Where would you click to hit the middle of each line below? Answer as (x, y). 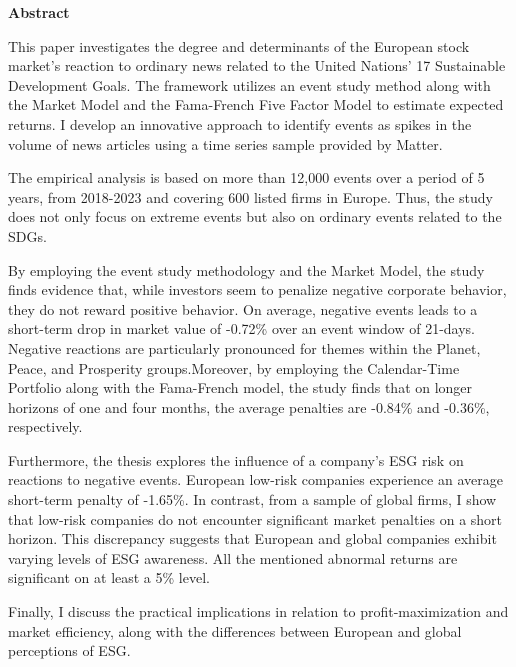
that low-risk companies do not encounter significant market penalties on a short (255, 518)
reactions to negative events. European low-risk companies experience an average (255, 479)
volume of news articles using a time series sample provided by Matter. (225, 143)
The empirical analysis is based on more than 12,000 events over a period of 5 (246, 177)
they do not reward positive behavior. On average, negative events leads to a (243, 308)
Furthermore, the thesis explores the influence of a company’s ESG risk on (236, 459)
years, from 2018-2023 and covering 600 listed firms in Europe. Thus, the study (250, 196)
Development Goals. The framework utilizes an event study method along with (249, 84)
